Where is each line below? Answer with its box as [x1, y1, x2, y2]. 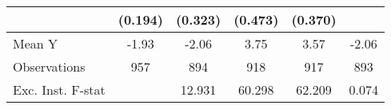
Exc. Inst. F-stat [13, 80, 106, 99]
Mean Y [13, 34, 58, 53]
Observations [13, 57, 86, 76]
